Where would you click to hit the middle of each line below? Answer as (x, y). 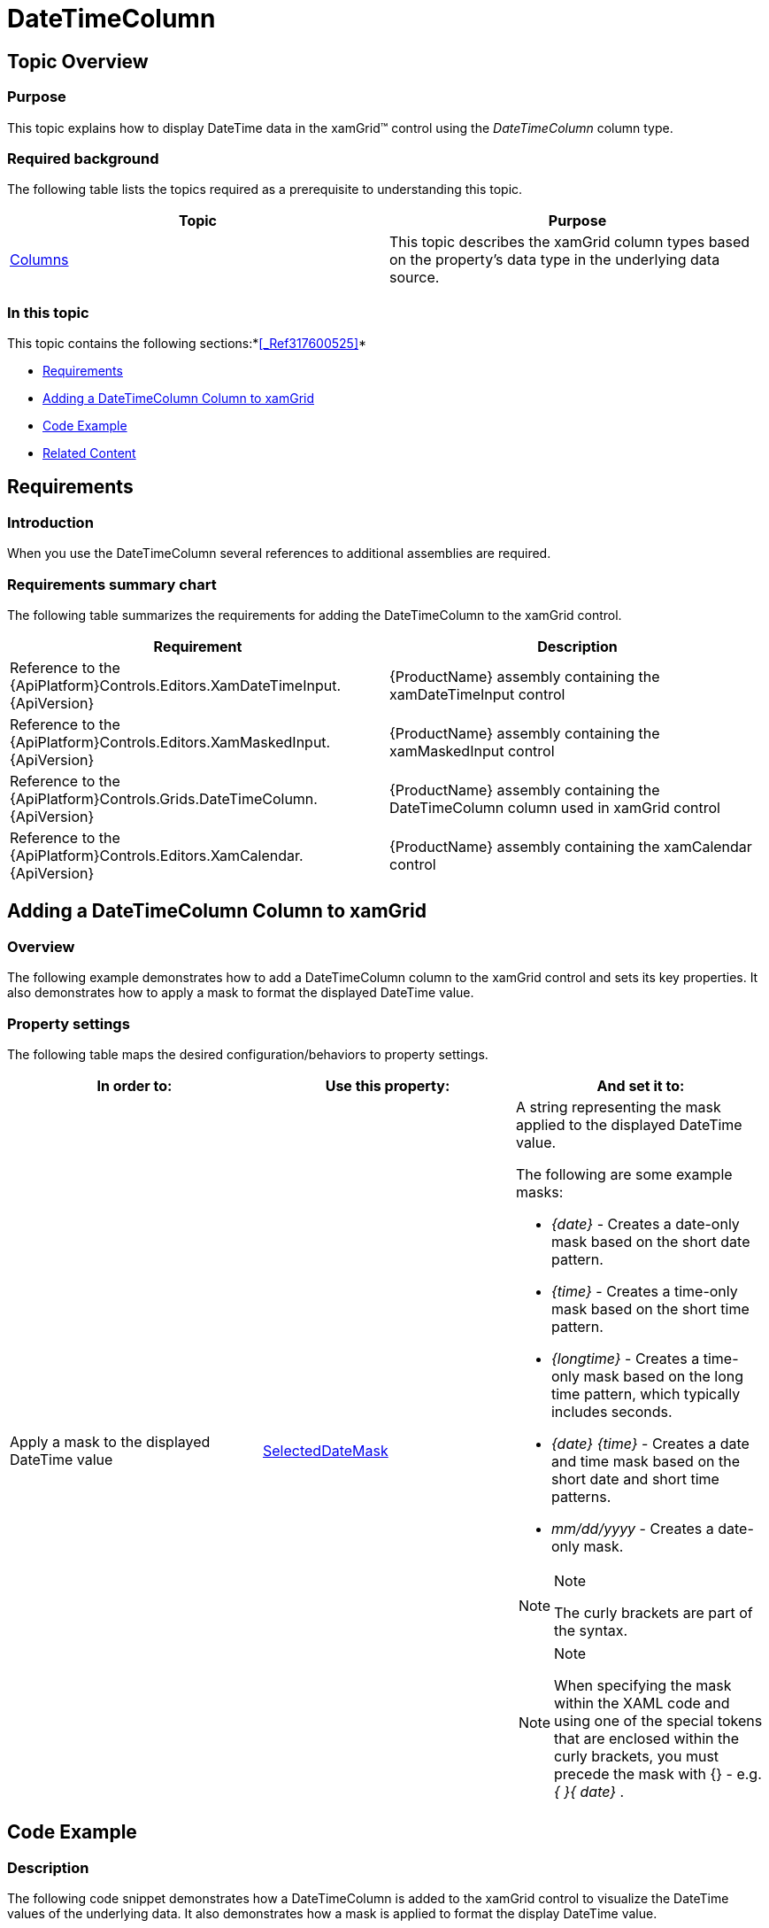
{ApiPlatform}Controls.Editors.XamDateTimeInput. (175, 686)
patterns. (581, 1496)
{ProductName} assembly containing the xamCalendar (571, 847)
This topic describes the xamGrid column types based (570, 242)
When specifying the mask (643, 1685)
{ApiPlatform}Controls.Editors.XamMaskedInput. (170, 743)
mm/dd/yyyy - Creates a (632, 1528)
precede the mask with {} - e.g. (658, 1773)
